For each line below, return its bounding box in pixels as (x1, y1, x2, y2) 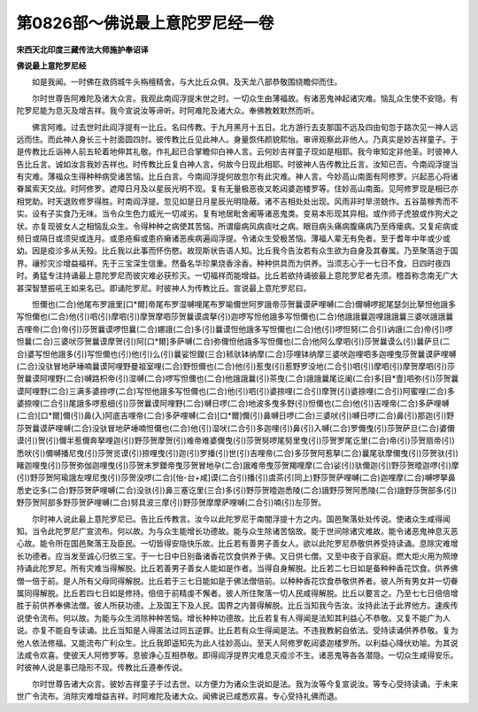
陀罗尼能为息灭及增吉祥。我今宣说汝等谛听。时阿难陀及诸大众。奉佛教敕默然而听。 (16, 105, 319, 116)
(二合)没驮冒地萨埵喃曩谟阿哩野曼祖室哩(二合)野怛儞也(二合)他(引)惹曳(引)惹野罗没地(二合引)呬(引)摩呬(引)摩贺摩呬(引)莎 (16, 360, 455, 371)
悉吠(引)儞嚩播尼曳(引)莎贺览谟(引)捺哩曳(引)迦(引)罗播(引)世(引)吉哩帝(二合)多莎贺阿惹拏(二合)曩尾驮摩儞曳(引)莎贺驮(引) (16, 447, 459, 458)
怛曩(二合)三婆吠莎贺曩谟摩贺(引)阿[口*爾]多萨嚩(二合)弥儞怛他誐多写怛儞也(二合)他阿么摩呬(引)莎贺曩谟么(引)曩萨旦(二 (16, 337, 451, 347)
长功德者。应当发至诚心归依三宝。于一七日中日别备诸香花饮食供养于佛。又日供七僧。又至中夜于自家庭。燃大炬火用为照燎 (16, 550, 459, 561)
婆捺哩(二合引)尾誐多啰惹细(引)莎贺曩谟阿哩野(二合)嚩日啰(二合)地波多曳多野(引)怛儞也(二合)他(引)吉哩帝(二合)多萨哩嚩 (16, 399, 450, 409)
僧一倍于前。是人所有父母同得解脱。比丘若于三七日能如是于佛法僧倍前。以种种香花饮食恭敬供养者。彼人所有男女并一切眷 (16, 576, 459, 586)
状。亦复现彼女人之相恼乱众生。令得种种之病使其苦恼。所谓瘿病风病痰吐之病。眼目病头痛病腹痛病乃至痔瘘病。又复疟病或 (16, 221, 459, 231)
